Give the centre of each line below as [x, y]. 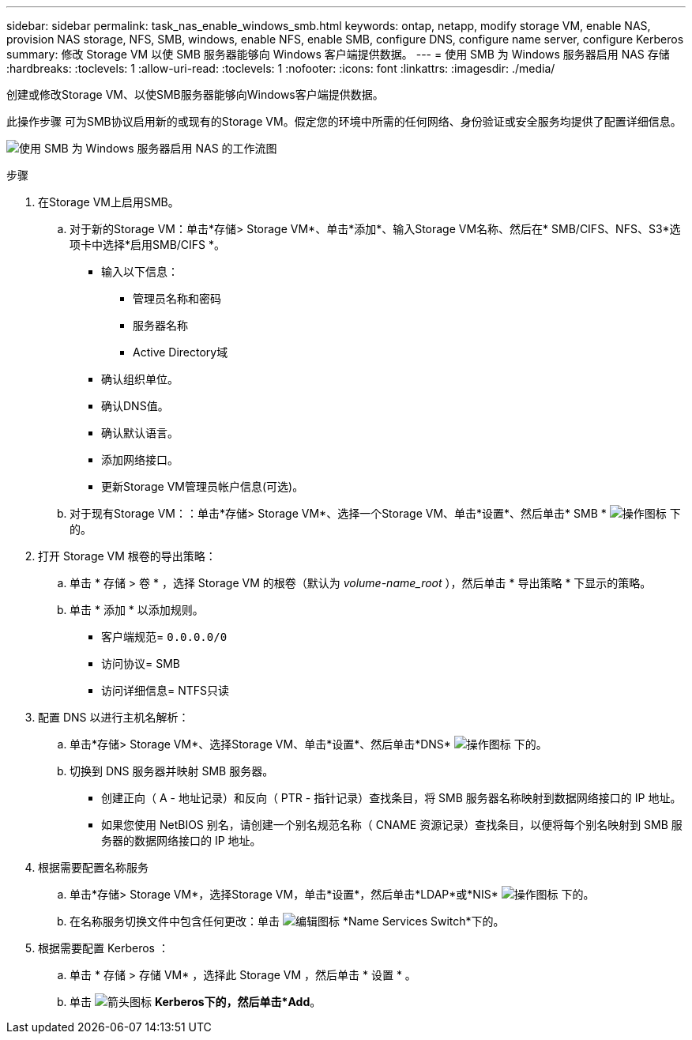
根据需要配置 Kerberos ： [103, 948]
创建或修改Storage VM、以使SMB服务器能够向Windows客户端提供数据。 [195, 94]
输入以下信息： [140, 271]
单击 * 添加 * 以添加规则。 [137, 610]
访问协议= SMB [141, 663]
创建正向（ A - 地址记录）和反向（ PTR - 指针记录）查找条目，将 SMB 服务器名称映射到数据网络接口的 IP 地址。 [391, 798]
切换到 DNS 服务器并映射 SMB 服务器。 [172, 771]
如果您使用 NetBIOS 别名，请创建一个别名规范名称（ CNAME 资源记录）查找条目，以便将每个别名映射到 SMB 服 [392, 825]
